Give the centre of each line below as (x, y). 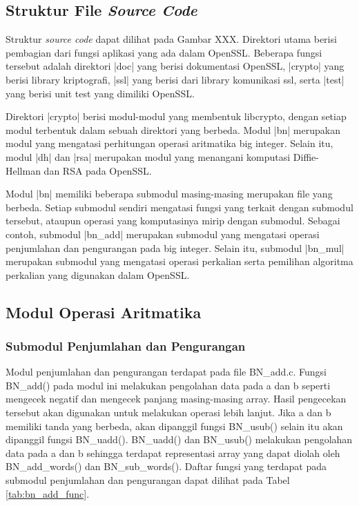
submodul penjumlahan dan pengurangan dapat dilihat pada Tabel (148, 480)
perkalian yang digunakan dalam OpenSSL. (98, 274)
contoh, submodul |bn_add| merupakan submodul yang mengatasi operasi (163, 234)
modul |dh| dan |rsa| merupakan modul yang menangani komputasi (148, 156)
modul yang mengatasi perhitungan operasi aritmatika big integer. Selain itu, (169, 143)
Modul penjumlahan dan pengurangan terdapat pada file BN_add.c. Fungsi (166, 372)
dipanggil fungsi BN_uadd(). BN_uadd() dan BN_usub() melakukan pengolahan (179, 439)
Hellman (23, 170)
